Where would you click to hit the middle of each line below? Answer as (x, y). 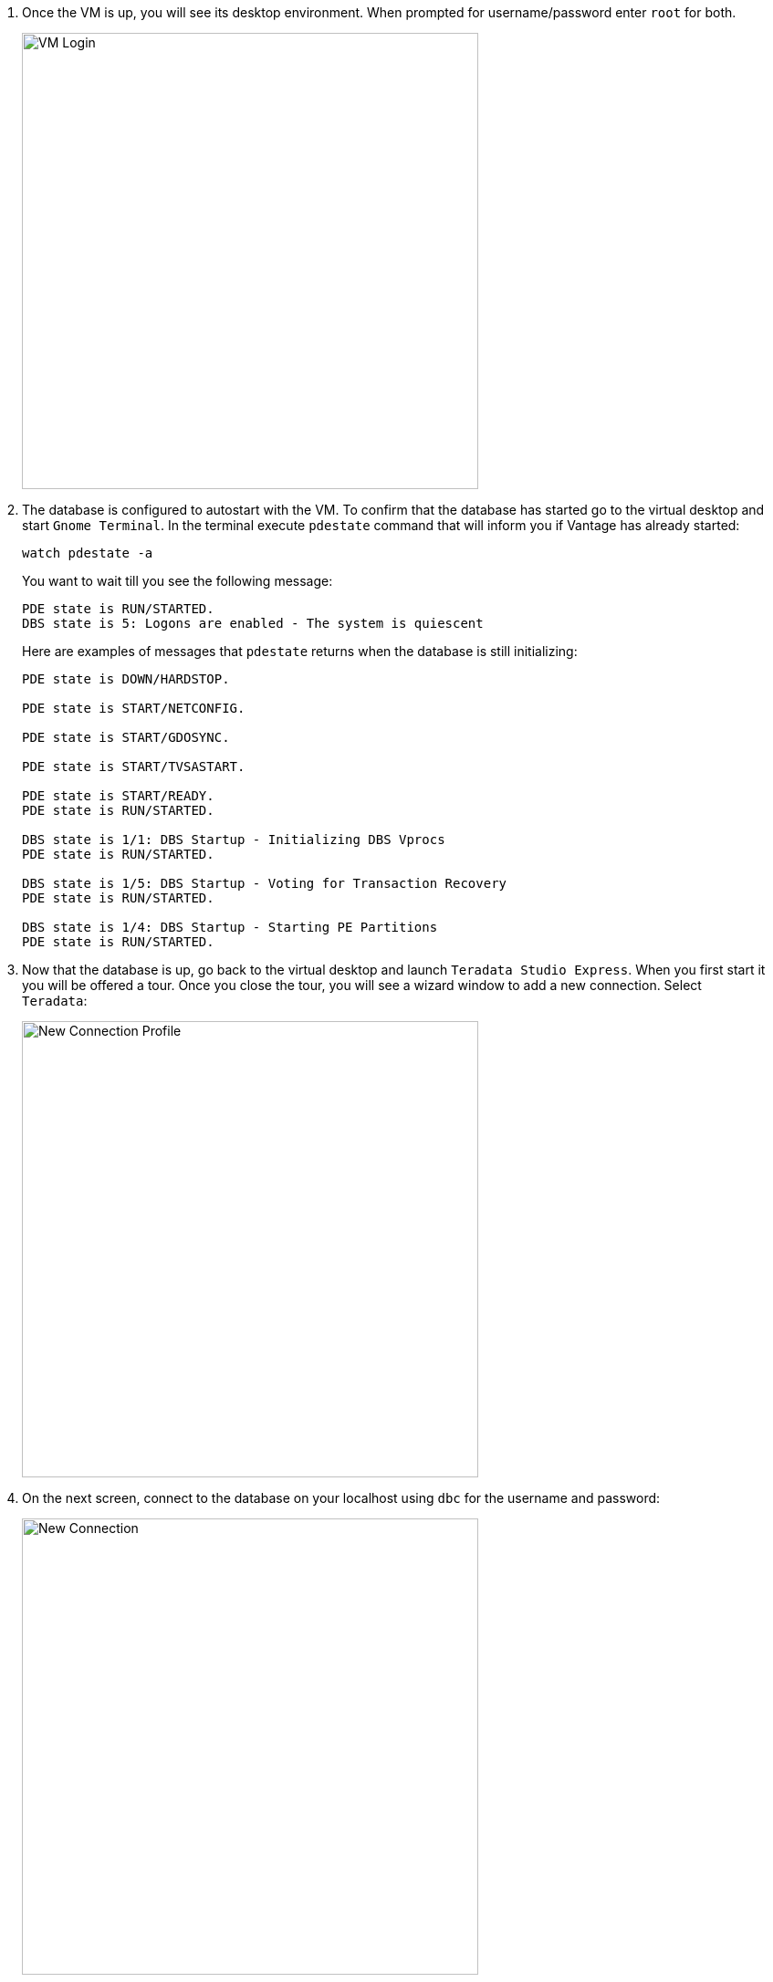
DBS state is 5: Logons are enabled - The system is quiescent (253, 623)
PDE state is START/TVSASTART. (134, 767)
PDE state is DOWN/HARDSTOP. (126, 679)
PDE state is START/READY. (118, 796)
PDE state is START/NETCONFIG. (134, 708)
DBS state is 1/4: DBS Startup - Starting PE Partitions (230, 927)
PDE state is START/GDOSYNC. (126, 737)
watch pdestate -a (88, 553)
